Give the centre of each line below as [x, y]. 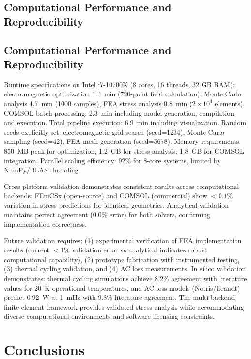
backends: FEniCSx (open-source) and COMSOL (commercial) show [106, 195]
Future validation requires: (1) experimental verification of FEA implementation [123, 240]
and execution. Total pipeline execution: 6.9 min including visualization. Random [125, 122]
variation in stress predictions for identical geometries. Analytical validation [117, 205]
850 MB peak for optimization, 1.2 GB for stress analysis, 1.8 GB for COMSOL [124, 150]
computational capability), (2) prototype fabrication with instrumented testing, [122, 259]
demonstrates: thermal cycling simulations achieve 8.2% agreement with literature [125, 278]
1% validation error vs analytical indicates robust [134, 250]
